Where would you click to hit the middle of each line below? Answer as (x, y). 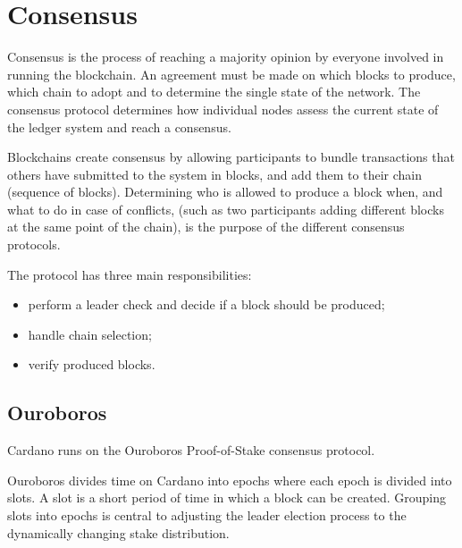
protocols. (34, 244)
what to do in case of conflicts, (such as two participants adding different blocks (226, 209)
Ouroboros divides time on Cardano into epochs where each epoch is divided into (230, 480)
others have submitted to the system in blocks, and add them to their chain (215, 174)
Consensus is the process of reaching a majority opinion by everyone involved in (226, 57)
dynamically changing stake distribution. (118, 532)
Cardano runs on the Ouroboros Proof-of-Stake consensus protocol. (191, 450)
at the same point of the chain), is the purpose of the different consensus (206, 227)
